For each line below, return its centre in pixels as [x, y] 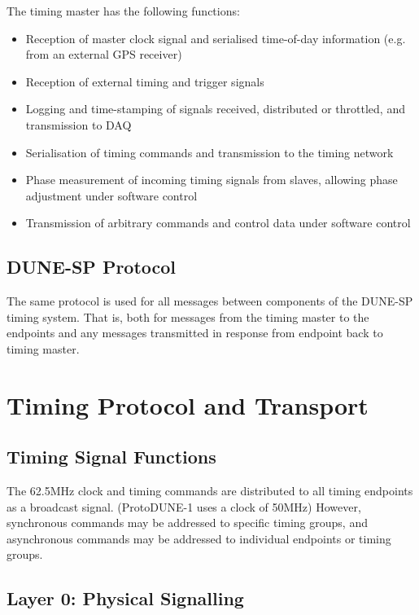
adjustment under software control [111, 195]
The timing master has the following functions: [123, 11]
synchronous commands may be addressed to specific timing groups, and [187, 523]
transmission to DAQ [79, 124]
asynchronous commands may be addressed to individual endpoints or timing [199, 538]
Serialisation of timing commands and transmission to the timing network [209, 152]
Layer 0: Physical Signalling [125, 598]
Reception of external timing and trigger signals [145, 81]
